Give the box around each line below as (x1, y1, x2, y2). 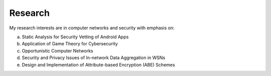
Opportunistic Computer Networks (22, 48, 93, 54)
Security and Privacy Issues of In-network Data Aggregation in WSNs (22, 55, 166, 61)
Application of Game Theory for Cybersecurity (22, 41, 118, 47)
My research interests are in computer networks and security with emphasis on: (9, 25, 175, 31)
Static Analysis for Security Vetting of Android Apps (22, 34, 129, 40)
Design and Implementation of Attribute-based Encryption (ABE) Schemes (22, 62, 175, 68)
